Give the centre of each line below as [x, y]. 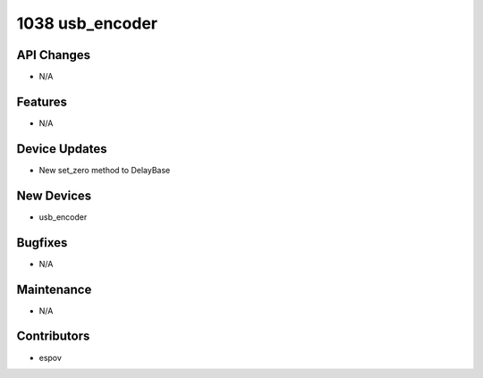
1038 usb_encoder [87, 23]
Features [42, 101]
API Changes [54, 55]
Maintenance [54, 289]
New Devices [54, 195]
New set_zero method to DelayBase [105, 170]
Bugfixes [42, 243]
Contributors [53, 336]
